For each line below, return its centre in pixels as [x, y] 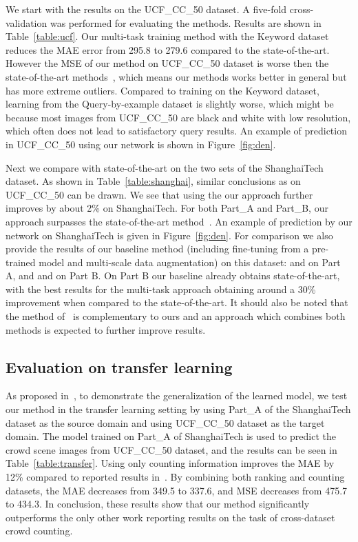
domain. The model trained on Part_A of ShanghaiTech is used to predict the [171, 436]
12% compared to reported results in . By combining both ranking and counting [175, 477]
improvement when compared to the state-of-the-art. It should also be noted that [177, 302]
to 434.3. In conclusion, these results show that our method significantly [158, 504]
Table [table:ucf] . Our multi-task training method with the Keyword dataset [167, 36]
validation [27, 22]
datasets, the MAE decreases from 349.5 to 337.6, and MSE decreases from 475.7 [177, 490]
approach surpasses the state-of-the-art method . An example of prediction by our [179, 221]
